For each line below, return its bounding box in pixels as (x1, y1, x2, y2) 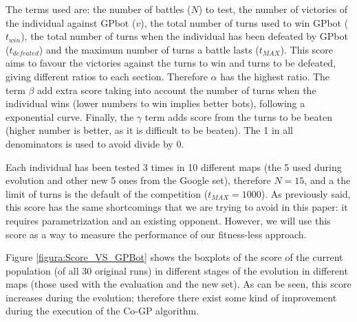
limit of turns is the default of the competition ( (6, 186, 208, 200)
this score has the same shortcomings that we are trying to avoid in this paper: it (6, 200, 348, 214)
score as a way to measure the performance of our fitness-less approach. (6, 227, 307, 241)
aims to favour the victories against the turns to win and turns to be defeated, (6, 56, 336, 70)
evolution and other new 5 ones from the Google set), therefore (6, 173, 271, 187)
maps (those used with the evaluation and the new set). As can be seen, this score (6, 277, 351, 291)
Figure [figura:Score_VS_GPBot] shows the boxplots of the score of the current (6, 250, 343, 264)
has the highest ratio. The (220, 69, 330, 83)
